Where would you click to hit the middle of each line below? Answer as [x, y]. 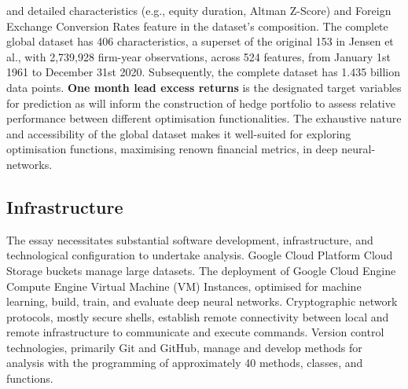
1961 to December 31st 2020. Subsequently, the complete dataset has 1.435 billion [204, 72]
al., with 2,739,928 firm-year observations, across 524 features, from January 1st [198, 56]
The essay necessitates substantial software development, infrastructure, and [190, 239]
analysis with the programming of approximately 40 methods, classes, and [185, 363]
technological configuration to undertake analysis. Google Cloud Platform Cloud [200, 255]
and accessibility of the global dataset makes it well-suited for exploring [179, 133]
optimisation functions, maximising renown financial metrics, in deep [172, 149]
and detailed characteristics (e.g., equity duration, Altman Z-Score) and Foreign [199, 10]
